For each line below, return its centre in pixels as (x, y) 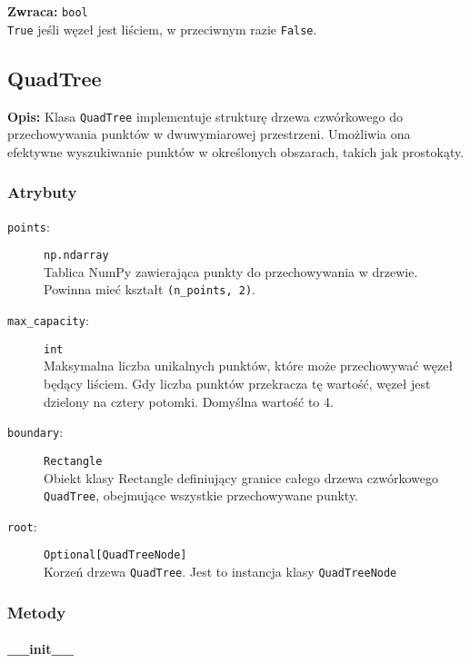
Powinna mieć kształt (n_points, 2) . (150, 289)
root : (22, 525)
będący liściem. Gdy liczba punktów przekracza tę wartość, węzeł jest (237, 384)
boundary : (35, 432)
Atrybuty (42, 192)
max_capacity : (48, 320)
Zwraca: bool (48, 11)
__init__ (40, 649)
